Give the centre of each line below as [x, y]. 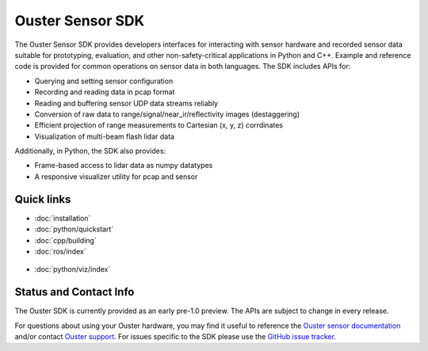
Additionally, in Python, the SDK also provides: [90, 151]
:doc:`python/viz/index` [73, 269]
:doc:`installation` [63, 218]
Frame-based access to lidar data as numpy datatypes [124, 166]
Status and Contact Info [75, 292]
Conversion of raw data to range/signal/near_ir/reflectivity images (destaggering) [167, 114]
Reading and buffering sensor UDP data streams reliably [126, 103]
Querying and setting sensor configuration [104, 81]
